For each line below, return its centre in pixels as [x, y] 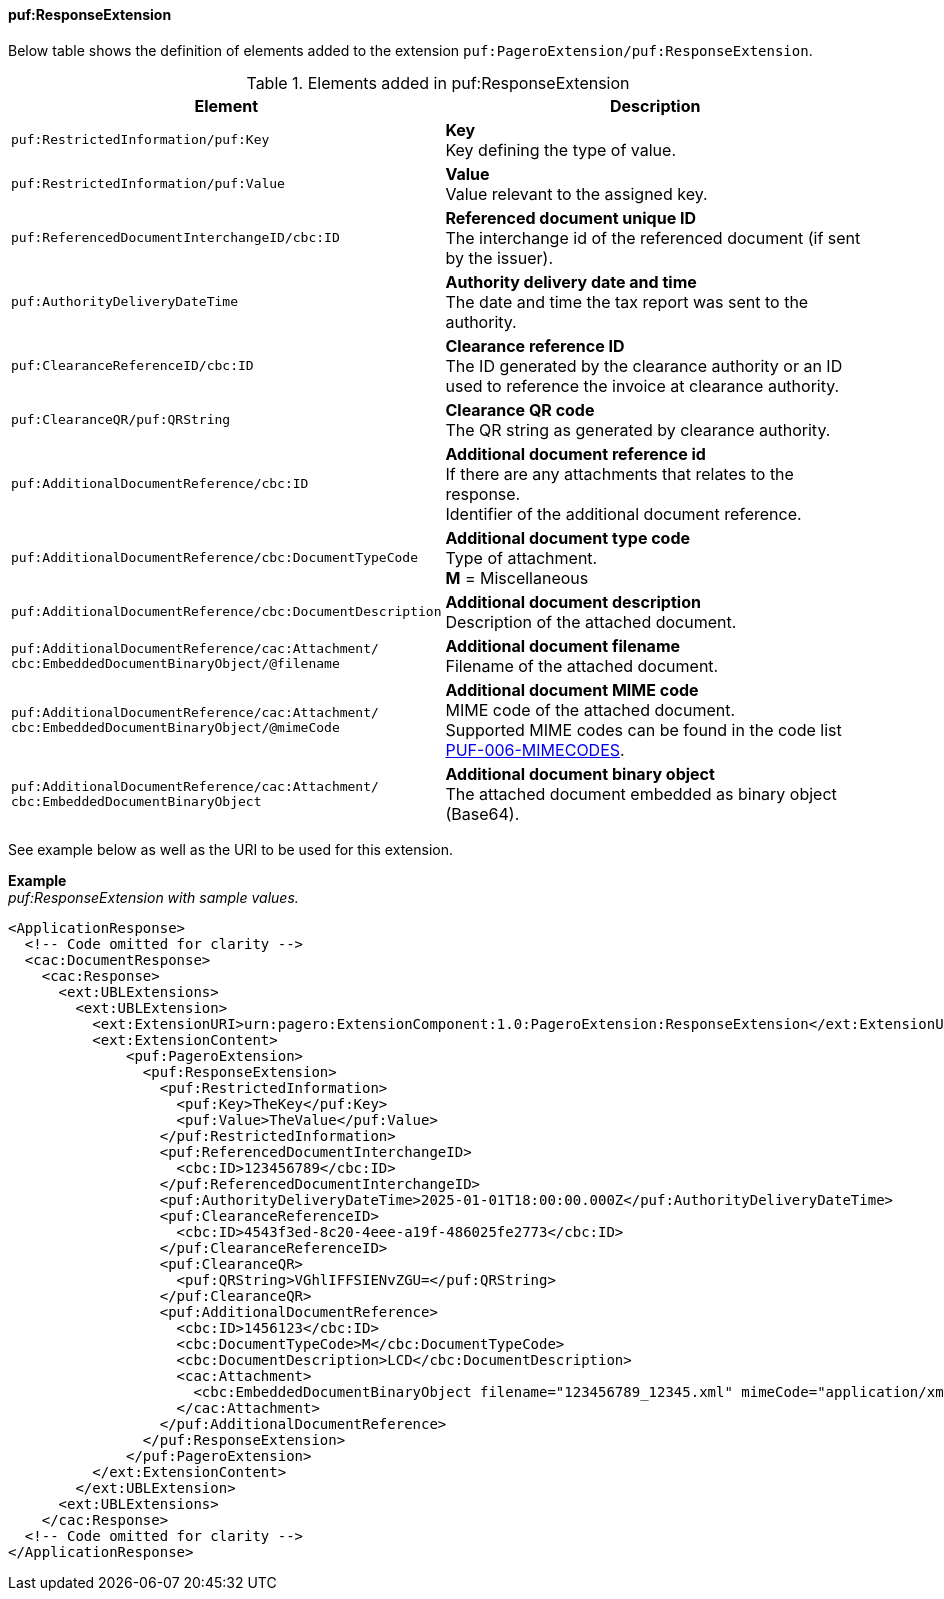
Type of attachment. [521, 557]
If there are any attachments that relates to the [619, 473]
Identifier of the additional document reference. [623, 513]
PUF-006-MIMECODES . [535, 749]
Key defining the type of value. [560, 149]
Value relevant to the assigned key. [576, 193]
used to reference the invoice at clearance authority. [642, 385]
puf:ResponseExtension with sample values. [153, 897]
